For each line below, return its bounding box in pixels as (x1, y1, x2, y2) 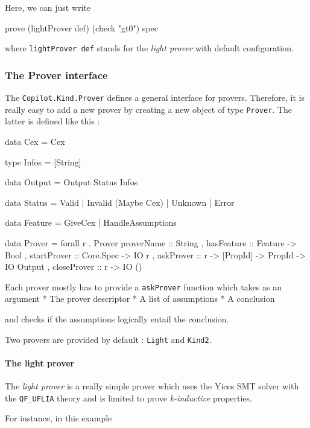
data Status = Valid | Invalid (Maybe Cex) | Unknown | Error (5, 196, 235, 208)
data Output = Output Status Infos (5, 176, 138, 188)
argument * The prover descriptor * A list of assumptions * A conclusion (5, 292, 275, 305)
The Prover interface (5, 67, 108, 82)
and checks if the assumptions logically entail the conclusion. (5, 312, 229, 325)
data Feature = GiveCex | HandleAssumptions (5, 216, 177, 229)
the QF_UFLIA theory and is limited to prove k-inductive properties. (5, 391, 252, 404)
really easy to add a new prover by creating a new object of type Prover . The (5, 103, 292, 115)
